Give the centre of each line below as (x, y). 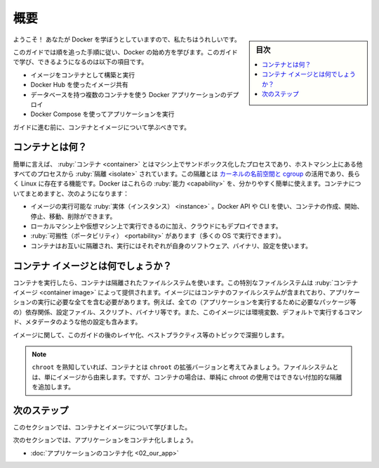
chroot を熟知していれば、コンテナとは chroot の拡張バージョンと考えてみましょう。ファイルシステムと (185, 367)
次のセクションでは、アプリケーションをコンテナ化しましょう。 (105, 440)
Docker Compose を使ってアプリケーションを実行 (102, 114)
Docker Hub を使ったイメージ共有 (80, 85)
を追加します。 (53, 387)
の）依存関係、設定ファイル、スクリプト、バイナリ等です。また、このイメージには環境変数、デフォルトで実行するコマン (188, 312)
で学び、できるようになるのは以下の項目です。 (80, 62)
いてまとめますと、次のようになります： (71, 193)
